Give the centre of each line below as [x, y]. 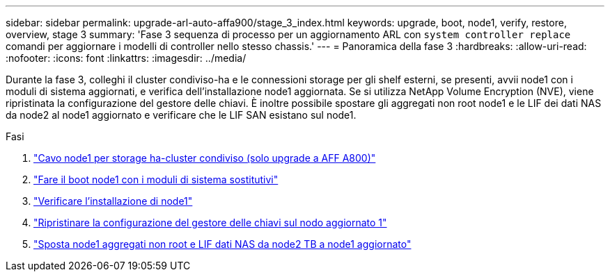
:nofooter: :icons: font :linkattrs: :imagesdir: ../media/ [126, 58]
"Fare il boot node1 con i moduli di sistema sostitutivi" [156, 179]
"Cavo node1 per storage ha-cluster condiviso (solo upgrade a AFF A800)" [205, 158]
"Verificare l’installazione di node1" [113, 201]
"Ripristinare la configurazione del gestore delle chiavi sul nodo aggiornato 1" [210, 223]
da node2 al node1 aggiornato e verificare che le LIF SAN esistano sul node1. [181, 115]
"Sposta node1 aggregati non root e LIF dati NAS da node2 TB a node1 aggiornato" [222, 244]
